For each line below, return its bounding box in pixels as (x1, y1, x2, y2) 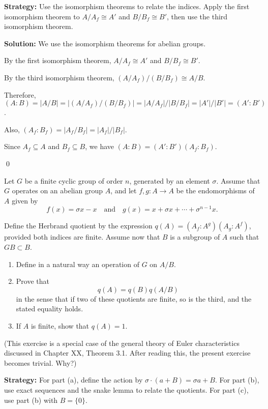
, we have (85, 141, 114, 152)
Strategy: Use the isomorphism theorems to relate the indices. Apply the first (4, 1, 250, 11)
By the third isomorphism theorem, (4, 72, 114, 82)
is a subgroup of (170, 231, 220, 242)
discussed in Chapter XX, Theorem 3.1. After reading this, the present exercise (4, 347, 251, 358)
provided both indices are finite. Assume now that (4, 231, 160, 242)
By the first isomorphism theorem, (4, 55, 111, 66)
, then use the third (167, 11, 228, 21)
